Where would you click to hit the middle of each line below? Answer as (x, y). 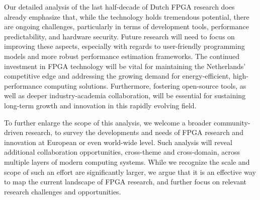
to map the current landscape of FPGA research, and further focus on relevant (125, 182)
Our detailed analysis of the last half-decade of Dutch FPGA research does (119, 7)
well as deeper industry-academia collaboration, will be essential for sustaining (125, 95)
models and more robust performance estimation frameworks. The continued (122, 56)
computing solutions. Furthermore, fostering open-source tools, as (145, 85)
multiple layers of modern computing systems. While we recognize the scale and (127, 161)
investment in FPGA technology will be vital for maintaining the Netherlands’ (125, 66)
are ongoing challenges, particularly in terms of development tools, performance (126, 26)
